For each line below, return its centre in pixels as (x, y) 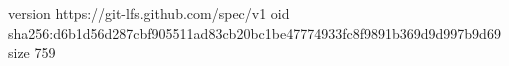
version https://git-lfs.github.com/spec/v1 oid (149, 13)
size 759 (32, 52)
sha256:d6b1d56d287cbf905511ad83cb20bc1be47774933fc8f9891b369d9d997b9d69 (254, 32)
